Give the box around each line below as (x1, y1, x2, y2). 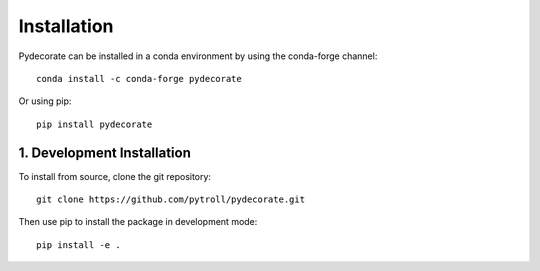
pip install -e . (36, 239, 121, 250)
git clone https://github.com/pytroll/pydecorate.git (36, 194, 305, 205)
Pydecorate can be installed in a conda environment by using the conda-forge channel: (18, 50, 378, 62)
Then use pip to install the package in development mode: (18, 216, 258, 228)
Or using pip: (18, 95, 72, 107)
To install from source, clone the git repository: (18, 170, 212, 182)
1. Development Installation (18, 144, 192, 161)
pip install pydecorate (36, 118, 153, 130)
